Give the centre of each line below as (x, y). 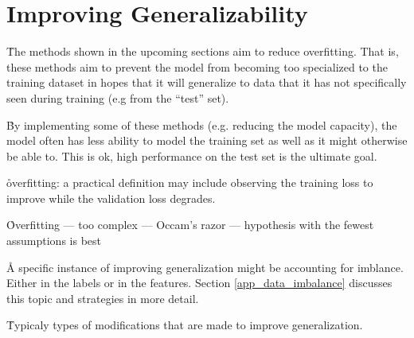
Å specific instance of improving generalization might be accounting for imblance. (205, 267)
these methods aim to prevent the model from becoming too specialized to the (197, 66)
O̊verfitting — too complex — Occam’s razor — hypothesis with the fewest (190, 225)
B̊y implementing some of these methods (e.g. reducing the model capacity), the (202, 124)
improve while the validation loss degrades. (111, 198)
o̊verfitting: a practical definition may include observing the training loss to (190, 183)
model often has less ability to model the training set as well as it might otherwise (207, 140)
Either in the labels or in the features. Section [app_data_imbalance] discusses (199, 283)
